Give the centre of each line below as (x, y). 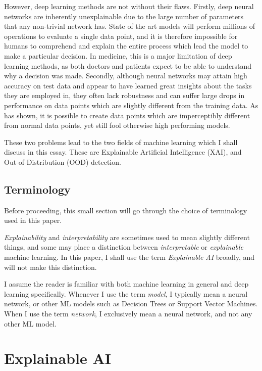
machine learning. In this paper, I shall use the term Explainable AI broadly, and (129, 257)
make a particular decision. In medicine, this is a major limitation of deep (118, 55)
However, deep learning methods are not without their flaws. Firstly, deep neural (129, 6)
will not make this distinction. (50, 267)
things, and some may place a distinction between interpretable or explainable (124, 247)
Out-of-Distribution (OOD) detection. (63, 161)
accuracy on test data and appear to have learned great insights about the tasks (128, 85)
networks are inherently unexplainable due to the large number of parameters (124, 16)
